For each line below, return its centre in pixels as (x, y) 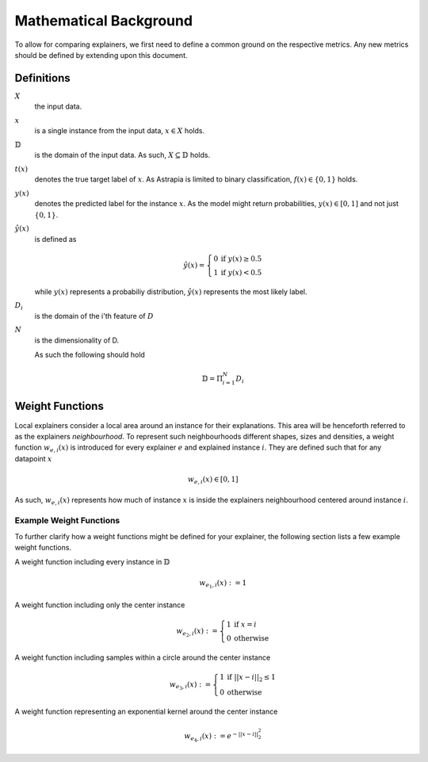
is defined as (55, 239)
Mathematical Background (104, 21)
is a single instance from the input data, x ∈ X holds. (120, 131)
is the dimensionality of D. (77, 340)
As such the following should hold (90, 355)
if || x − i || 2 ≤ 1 (252, 678)
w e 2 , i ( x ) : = (197, 632)
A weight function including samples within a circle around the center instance (143, 657)
